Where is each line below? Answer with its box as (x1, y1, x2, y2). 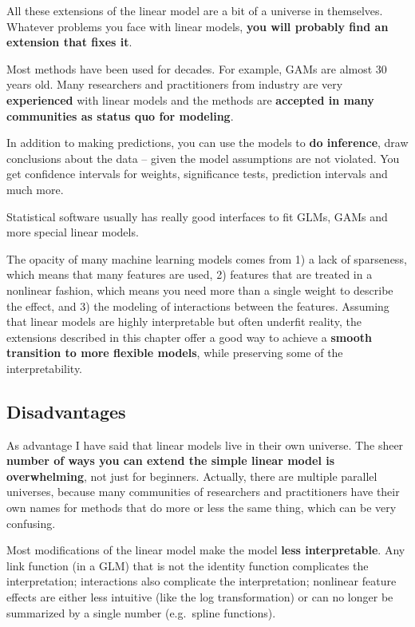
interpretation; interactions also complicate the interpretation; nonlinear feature (6, 573, 397, 589)
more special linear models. (6, 224, 139, 240)
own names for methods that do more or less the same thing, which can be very (6, 499, 397, 516)
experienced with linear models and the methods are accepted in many (6, 91, 374, 108)
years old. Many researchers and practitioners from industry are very (6, 76, 343, 93)
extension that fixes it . (6, 34, 132, 50)
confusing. (6, 514, 56, 531)
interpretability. (6, 359, 83, 376)
